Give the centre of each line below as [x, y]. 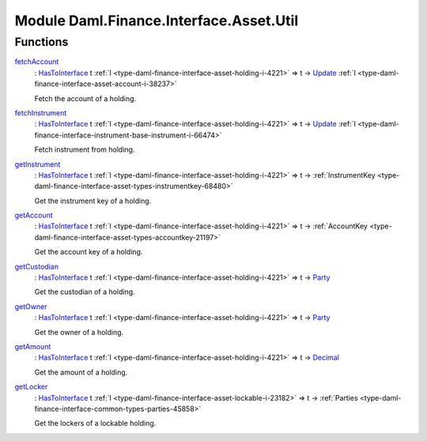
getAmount [33, 346]
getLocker [31, 386]
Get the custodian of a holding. [85, 292]
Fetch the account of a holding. [85, 98]
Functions [42, 42]
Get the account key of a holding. [89, 252]
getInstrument [38, 164]
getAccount [34, 215]
